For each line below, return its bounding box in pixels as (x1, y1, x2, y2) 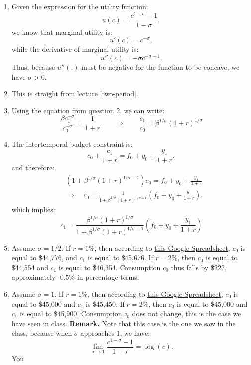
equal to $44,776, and (11, 252, 77, 263)
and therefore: (11, 162, 55, 173)
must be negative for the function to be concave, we (81, 62, 240, 72)
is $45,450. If (86, 298, 125, 309)
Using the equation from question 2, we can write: (11, 105, 165, 115)
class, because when (11, 328, 72, 338)
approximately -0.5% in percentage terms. (11, 272, 139, 282)
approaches (80, 328, 114, 338)
